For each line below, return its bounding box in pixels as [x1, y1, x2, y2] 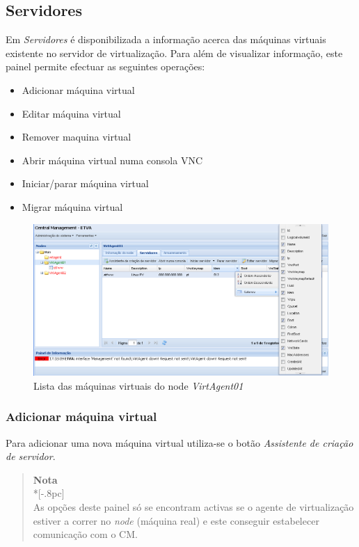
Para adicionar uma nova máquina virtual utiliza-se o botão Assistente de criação [6, 435, 353, 450]
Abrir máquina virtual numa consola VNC [22, 152, 203, 167]
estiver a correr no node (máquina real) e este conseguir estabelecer [33, 513, 319, 528]
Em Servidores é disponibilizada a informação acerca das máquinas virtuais [6, 32, 326, 47]
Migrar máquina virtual [22, 199, 123, 214]
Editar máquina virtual [22, 106, 121, 120]
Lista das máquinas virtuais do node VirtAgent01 [33, 378, 244, 393]
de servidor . [6, 449, 56, 463]
